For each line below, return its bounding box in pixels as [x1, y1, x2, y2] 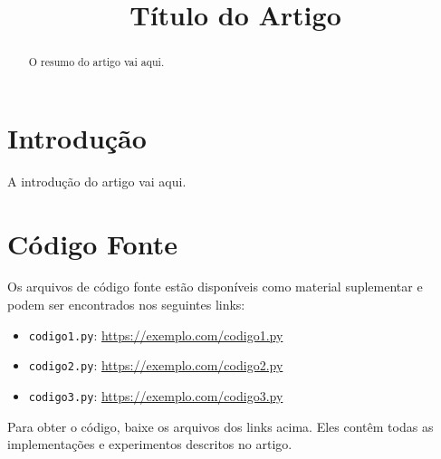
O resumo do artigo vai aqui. [28, 54, 165, 70]
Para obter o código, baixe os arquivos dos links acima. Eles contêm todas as [7, 416, 434, 435]
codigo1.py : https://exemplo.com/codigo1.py [28, 325, 283, 344]
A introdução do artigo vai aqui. [7, 171, 187, 190]
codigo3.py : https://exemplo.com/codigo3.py [28, 386, 283, 405]
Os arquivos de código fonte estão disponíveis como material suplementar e [7, 277, 423, 296]
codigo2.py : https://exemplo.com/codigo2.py [28, 356, 283, 375]
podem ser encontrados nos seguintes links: [7, 295, 245, 314]
